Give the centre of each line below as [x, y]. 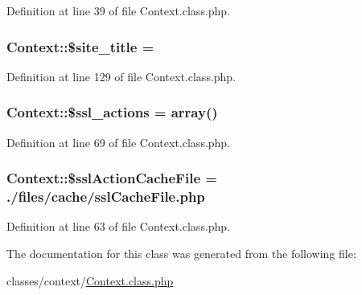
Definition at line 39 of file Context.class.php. [119, 10]
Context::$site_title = [80, 46]
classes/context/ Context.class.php [90, 280]
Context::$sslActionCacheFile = [112, 178]
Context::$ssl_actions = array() [112, 112]
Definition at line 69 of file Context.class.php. [119, 142]
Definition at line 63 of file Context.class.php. [119, 226]
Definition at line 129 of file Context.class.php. [121, 76]
